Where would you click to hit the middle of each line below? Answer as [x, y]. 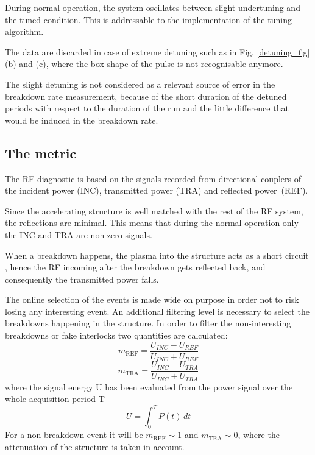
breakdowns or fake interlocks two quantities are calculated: [116, 335]
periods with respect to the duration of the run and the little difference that [147, 108]
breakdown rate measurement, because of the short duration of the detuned [146, 96]
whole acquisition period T [55, 399]
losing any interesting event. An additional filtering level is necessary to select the [157, 311]
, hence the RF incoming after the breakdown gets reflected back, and [135, 267]
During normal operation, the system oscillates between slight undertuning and [153, 7]
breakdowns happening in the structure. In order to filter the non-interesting [148, 323]
